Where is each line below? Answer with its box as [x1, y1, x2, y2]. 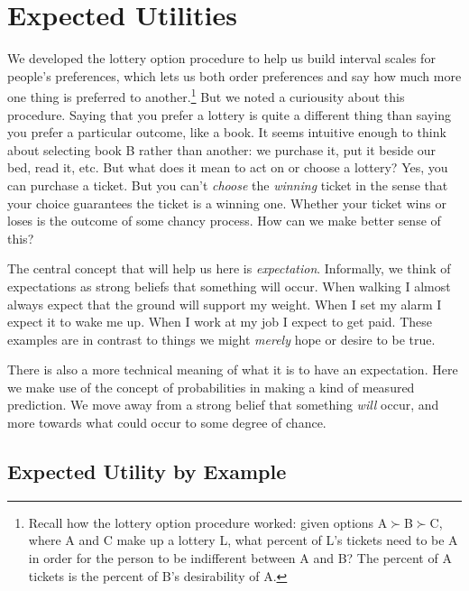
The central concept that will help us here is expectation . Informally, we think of [7, 259, 451, 278]
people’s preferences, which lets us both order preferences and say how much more [7, 66, 462, 85]
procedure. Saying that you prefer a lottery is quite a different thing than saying [7, 105, 451, 124]
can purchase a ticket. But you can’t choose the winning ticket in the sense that [7, 175, 448, 194]
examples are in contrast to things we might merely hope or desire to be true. [7, 329, 436, 348]
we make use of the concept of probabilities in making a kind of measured [7, 377, 415, 396]
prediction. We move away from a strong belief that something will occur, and [7, 395, 439, 414]
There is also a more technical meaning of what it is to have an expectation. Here [7, 360, 458, 379]
